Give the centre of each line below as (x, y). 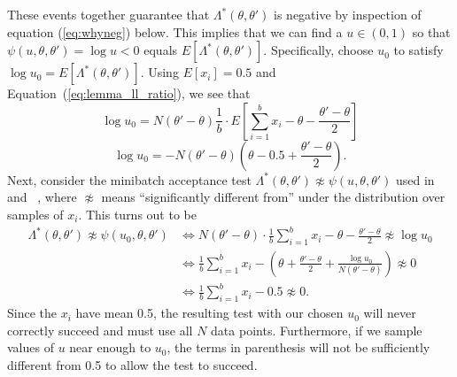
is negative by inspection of (348, 14)
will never (390, 313)
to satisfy (418, 50)
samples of (35, 214)
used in (415, 179)
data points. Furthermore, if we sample (317, 330)
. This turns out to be (137, 214)
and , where (42, 197)
